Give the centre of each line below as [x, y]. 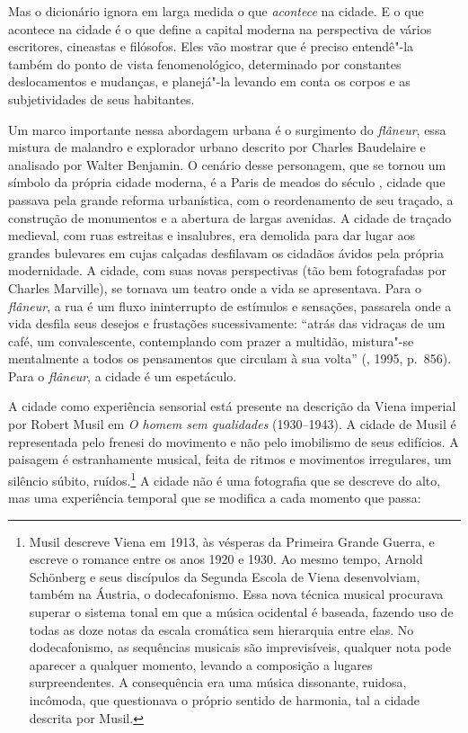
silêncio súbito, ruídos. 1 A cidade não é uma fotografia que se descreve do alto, [225, 478]
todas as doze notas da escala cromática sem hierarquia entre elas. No [221, 629]
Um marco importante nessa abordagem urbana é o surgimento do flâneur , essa [227, 129]
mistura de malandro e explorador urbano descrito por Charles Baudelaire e [217, 147]
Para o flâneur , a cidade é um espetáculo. [123, 375]
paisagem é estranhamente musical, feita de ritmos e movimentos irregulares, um [230, 459]
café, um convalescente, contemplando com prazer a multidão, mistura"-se [211, 340]
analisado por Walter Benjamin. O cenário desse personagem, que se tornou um [227, 164]
